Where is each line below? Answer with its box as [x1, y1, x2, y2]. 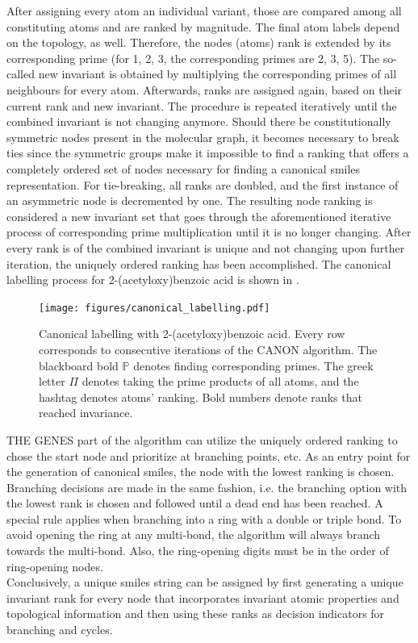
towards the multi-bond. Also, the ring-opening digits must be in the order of [6, 542, 389, 559]
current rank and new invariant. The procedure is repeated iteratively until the [6, 97, 397, 114]
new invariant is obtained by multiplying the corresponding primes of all [38, 65, 397, 82]
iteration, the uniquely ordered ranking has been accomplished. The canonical [6, 255, 391, 272]
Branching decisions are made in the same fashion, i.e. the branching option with [6, 478, 408, 495]
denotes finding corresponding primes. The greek [133, 357, 374, 374]
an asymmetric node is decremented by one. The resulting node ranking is [6, 192, 373, 209]
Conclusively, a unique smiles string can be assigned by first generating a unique [6, 574, 403, 591]
